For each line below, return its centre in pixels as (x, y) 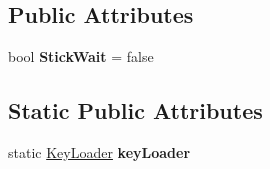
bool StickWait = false (81, 56)
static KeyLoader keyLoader (99, 152)
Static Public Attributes (135, 110)
